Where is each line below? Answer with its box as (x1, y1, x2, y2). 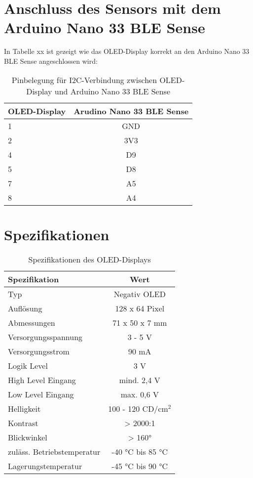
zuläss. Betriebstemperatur (8, 445, 101, 457)
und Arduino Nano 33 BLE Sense (54, 85, 170, 97)
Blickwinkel (8, 431, 47, 443)
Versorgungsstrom (8, 345, 70, 357)
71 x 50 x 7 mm (112, 316, 167, 328)
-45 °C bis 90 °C (111, 460, 168, 472)
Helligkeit (8, 402, 41, 414)
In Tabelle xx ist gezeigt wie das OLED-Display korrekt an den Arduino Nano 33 (4, 46, 250, 56)
